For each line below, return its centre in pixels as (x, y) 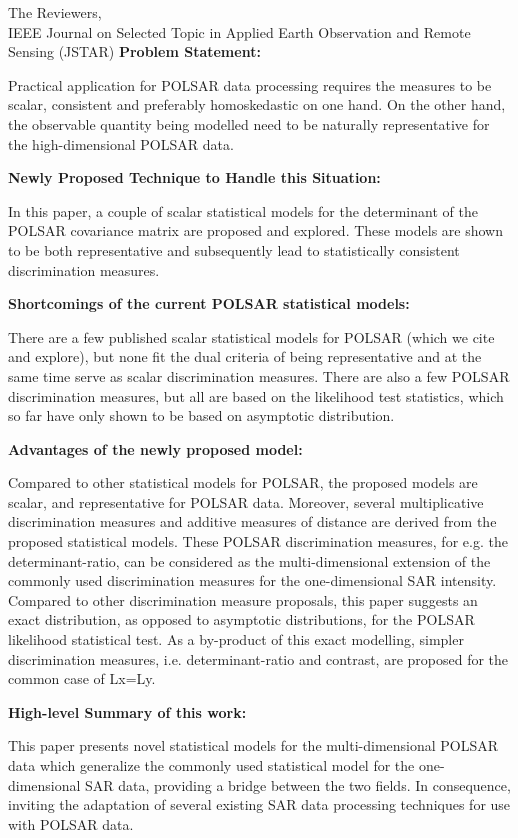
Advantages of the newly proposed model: (155, 448)
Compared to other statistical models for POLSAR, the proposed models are (243, 482)
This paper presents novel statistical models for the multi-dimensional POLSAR (253, 745)
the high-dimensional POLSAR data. (121, 143)
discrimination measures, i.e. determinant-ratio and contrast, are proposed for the (258, 658)
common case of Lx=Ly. (82, 678)
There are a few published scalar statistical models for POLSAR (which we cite (251, 336)
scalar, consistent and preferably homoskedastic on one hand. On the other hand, (257, 104)
